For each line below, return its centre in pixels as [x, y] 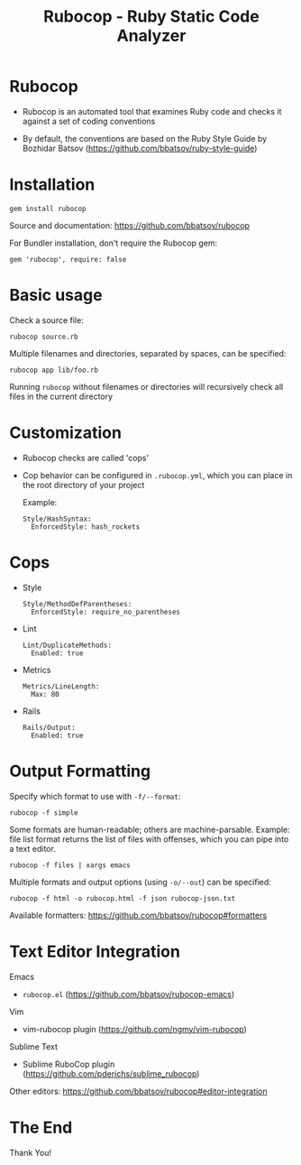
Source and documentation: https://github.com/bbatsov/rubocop [130, 225]
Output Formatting [80, 771]
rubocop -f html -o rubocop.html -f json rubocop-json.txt [123, 898]
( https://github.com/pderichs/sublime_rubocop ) [111, 1073]
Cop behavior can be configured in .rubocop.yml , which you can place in [157, 475]
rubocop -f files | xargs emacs [70, 865]
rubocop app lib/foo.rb [54, 370]
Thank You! [31, 1152]
